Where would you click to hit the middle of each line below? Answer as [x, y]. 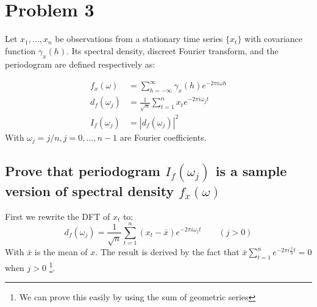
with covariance [273, 39]
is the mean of [61, 252]
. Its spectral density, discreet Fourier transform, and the [173, 50]
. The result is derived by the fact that [167, 252]
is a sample [251, 170]
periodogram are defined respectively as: [80, 64]
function [20, 50]
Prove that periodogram [83, 170]
